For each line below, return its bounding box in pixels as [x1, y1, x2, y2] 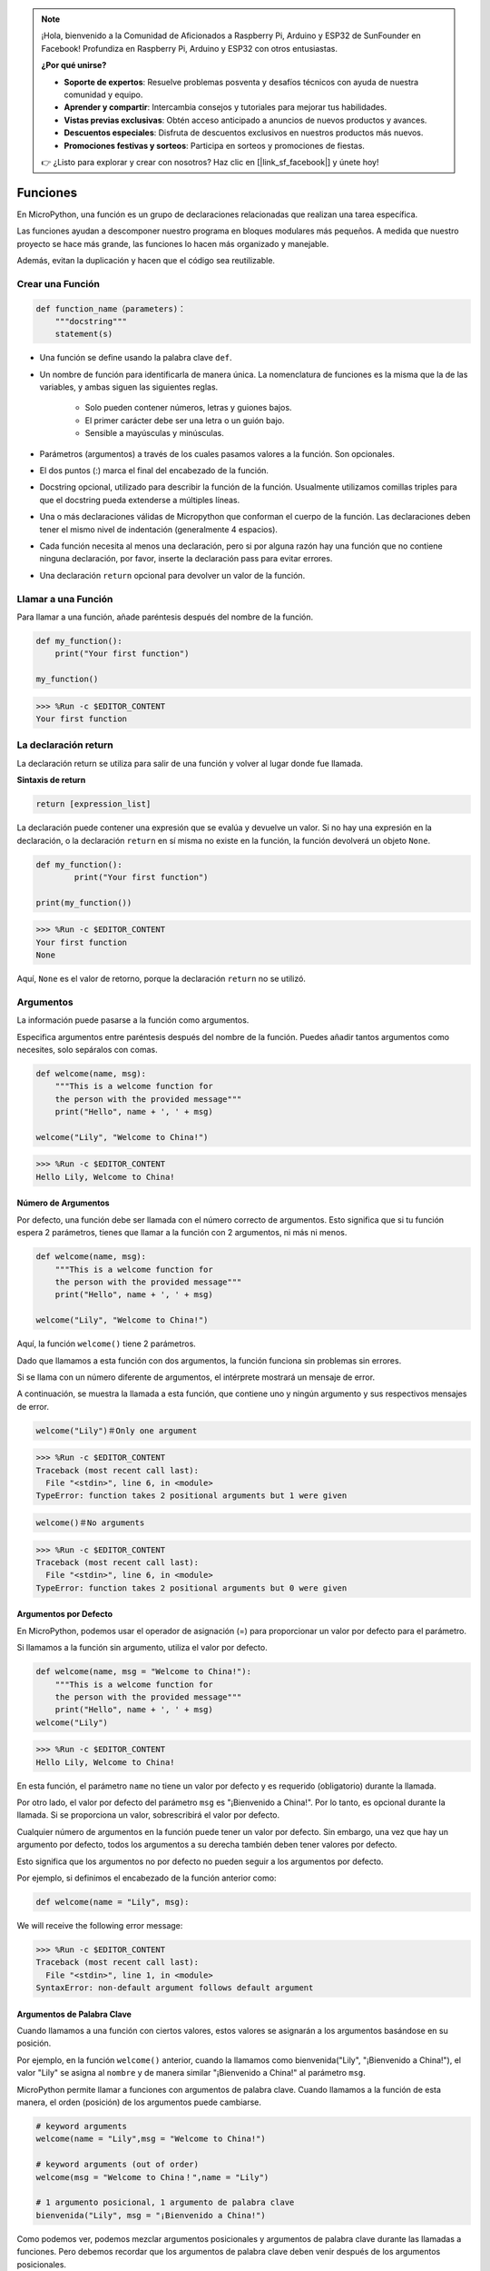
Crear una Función [16, 277, 100, 290]
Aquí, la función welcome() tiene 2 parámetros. [16, 1338, 197, 1349]
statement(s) [54, 329, 113, 340]
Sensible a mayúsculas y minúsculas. [84, 428, 224, 439]
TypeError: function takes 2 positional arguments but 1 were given [35, 1491, 348, 1501]
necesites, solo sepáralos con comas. [16, 1044, 158, 1055]
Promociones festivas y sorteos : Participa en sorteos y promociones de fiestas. [64, 140, 365, 151]
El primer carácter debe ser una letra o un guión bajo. [84, 414, 285, 426]
